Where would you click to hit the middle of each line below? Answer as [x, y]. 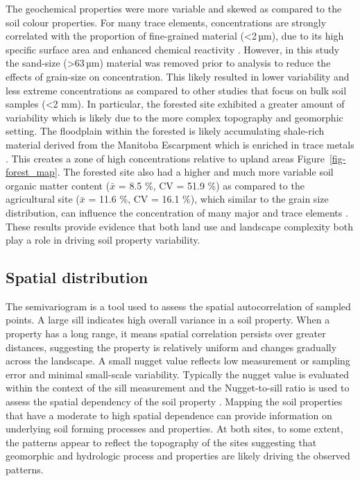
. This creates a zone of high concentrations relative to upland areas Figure [165, 158]
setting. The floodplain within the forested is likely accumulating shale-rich [165, 131]
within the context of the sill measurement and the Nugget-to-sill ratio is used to [178, 388]
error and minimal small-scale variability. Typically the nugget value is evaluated [178, 374]
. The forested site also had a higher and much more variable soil [195, 172]
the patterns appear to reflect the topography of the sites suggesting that [161, 442]
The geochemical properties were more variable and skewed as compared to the [174, 8]
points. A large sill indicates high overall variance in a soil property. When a [168, 320]
